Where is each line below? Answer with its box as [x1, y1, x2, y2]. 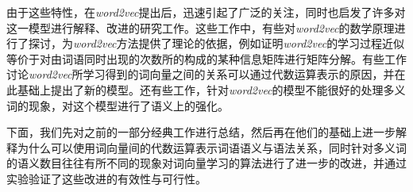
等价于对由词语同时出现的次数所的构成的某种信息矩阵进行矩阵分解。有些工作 [6, 50, 407, 67]
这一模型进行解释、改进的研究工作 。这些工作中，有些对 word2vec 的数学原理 [6, 19, 395, 36]
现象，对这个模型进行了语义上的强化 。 [28, 97, 229, 113]
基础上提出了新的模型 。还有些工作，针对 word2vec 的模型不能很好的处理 [17, 81, 384, 98]
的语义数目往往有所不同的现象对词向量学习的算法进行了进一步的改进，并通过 [6, 155, 407, 171]
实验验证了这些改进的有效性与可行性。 [6, 170, 206, 186]
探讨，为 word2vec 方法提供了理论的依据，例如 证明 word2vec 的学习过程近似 [28, 35, 405, 52]
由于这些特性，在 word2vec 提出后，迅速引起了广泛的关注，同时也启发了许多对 [6, 4, 406, 20]
